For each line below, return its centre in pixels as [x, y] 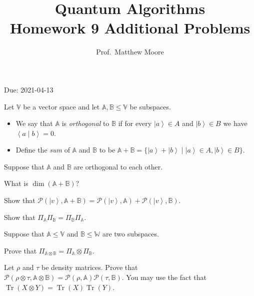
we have [235, 123]
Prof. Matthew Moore [130, 52]
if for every [135, 123]
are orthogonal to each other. [118, 166]
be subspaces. [150, 106]
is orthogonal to [85, 123]
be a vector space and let [61, 106]
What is [16, 183]
